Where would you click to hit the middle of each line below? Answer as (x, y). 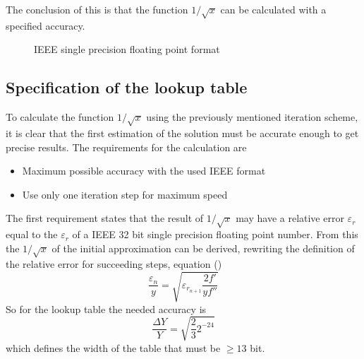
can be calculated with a (273, 9)
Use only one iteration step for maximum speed (125, 194)
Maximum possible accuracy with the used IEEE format (144, 171)
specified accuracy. (45, 25)
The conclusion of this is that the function (97, 9)
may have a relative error (290, 218)
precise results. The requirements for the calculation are (126, 147)
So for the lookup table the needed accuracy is (106, 308)
